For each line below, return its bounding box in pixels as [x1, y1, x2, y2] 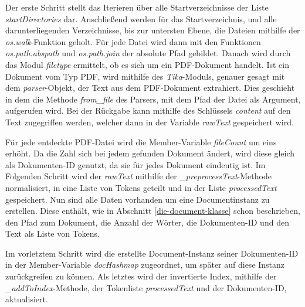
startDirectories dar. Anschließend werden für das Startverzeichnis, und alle [5, 12, 277, 25]
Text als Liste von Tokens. [5, 227, 100, 240]
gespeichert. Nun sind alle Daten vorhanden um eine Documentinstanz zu [5, 193, 270, 205]
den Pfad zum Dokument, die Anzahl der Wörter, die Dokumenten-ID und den [5, 216, 289, 228]
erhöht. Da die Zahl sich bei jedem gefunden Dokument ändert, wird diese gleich [5, 147, 294, 159]
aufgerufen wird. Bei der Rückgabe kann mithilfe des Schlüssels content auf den [5, 104, 291, 117]
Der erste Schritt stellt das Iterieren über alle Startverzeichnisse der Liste [5, 1, 269, 13]
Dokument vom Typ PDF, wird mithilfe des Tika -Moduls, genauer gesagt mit [5, 70, 285, 82]
